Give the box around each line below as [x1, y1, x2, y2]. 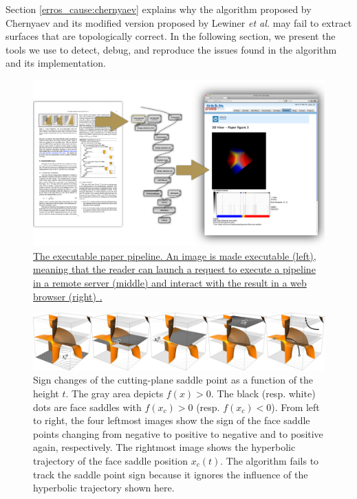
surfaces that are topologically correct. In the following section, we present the [6, 29, 336, 43]
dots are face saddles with [33, 399, 142, 414]
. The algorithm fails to [220, 453, 319, 467]
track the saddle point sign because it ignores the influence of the [33, 467, 308, 481]
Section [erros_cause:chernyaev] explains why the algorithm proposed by [6, 2, 312, 16]
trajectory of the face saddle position [33, 453, 188, 467]
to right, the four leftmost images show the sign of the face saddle [33, 413, 310, 428]
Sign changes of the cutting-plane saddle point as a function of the [33, 373, 314, 387]
